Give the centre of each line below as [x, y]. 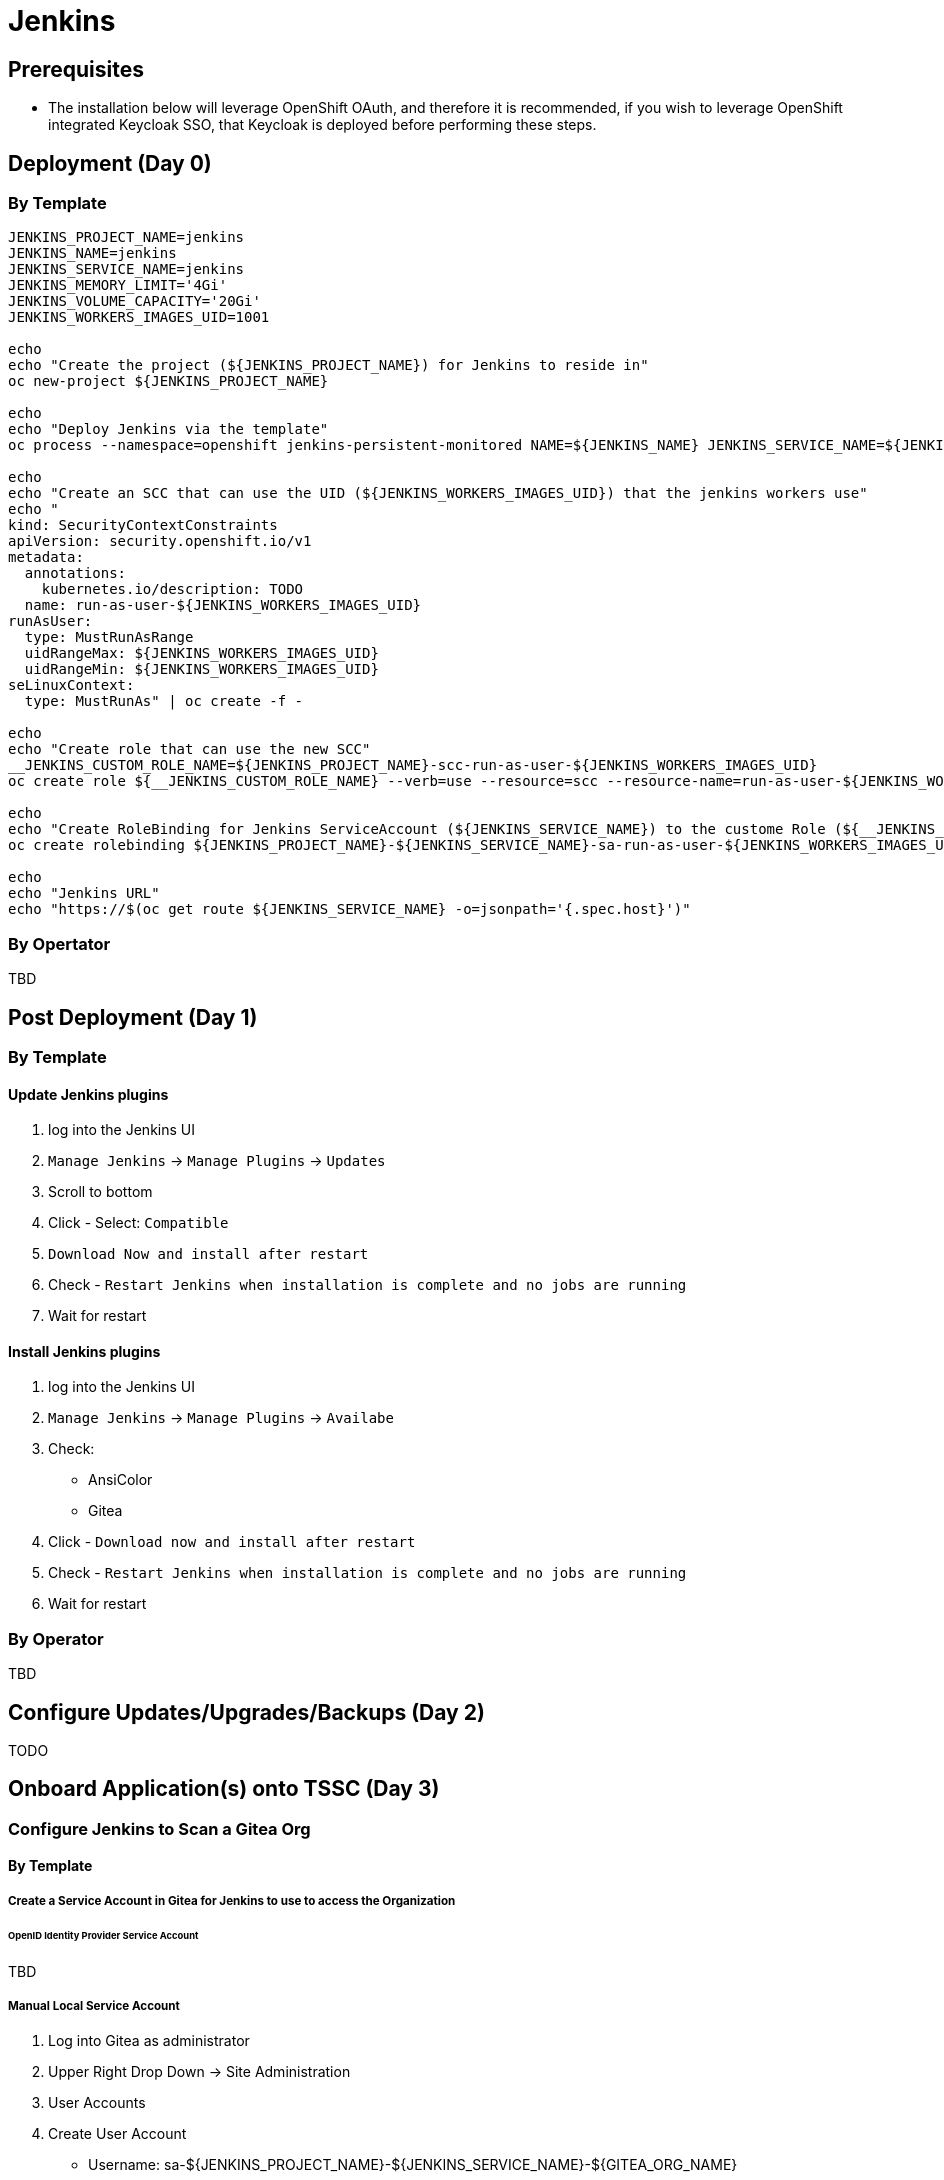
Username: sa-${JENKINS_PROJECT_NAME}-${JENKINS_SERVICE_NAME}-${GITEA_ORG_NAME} [413, 2165]
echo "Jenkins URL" [84, 893]
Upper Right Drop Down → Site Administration [199, 2072]
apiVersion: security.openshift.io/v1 [160, 541]
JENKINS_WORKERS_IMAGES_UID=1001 [139, 317]
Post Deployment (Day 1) [133, 1017]
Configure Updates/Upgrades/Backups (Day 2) [246, 1712]
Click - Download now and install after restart [232, 1542]
